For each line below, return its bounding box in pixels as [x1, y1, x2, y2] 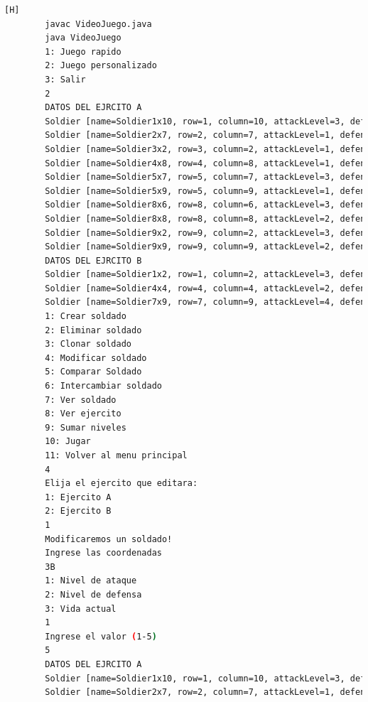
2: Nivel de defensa [45, 589, 142, 600]
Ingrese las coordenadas [45, 548, 162, 558]
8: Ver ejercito [45, 409, 121, 419]
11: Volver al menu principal [45, 450, 188, 460]
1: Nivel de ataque [45, 576, 137, 586]
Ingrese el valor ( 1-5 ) [45, 631, 157, 642]
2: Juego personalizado [45, 60, 157, 71]
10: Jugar [45, 436, 91, 447]
